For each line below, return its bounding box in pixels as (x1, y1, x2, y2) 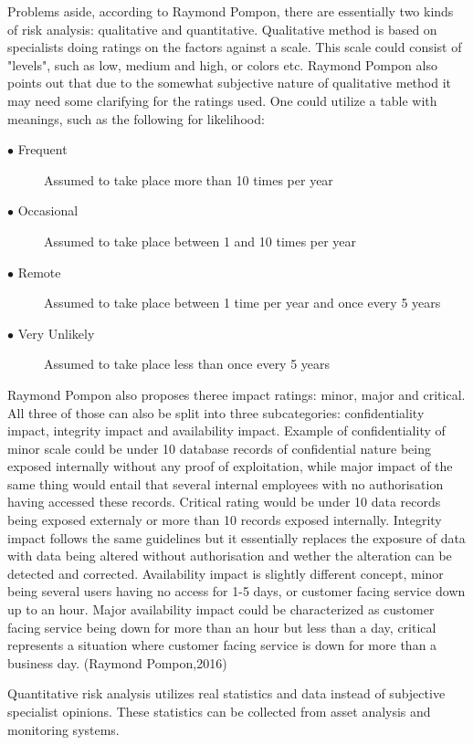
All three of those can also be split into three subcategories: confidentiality (7, 403, 425, 422)
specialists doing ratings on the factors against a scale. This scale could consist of (7, 37, 462, 57)
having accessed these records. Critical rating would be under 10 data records (7, 492, 441, 511)
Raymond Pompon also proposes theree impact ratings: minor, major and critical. (7, 384, 466, 404)
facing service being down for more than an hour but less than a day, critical (7, 617, 436, 636)
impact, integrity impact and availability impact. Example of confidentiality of (7, 421, 446, 440)
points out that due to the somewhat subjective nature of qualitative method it (7, 73, 452, 92)
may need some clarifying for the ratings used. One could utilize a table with (7, 90, 437, 110)
